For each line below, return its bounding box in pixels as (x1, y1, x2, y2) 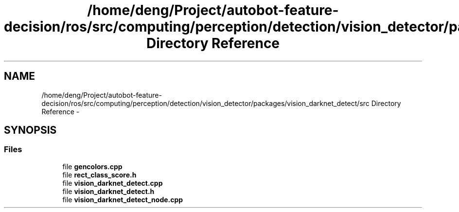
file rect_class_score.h (62, 170, 137, 179)
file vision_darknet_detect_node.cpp (62, 195, 183, 204)
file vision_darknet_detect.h (62, 187, 155, 195)
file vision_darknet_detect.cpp (62, 178, 163, 187)
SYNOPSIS (4, 124, 57, 137)
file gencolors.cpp (62, 162, 123, 171)
